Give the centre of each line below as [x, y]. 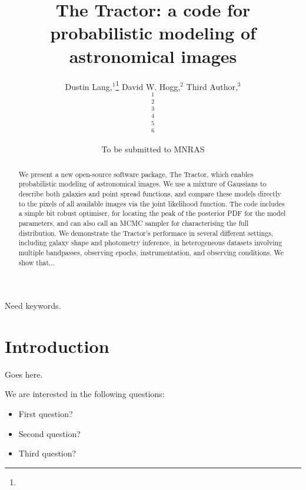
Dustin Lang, [89, 86]
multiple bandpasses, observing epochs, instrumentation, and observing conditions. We [151, 252]
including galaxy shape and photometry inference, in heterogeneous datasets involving [150, 243]
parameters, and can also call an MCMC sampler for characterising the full [134, 223]
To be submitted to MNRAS [153, 149]
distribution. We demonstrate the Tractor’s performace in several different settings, [146, 233]
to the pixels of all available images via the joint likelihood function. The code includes [152, 203]
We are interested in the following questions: [85, 394]
